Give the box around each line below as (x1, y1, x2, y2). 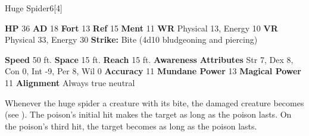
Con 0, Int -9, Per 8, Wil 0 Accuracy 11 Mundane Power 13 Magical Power (5, 65, 301, 77)
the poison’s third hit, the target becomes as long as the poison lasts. (5, 119, 257, 132)
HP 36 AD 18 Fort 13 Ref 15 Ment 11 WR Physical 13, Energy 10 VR (5, 21, 278, 34)
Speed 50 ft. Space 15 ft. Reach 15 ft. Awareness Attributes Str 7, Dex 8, (5, 53, 294, 65)
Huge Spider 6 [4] (5, 2, 63, 14)
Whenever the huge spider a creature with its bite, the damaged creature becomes (5, 96, 304, 109)
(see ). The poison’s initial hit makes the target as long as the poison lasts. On (5, 108, 292, 121)
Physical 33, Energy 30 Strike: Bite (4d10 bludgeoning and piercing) (5, 33, 258, 46)
